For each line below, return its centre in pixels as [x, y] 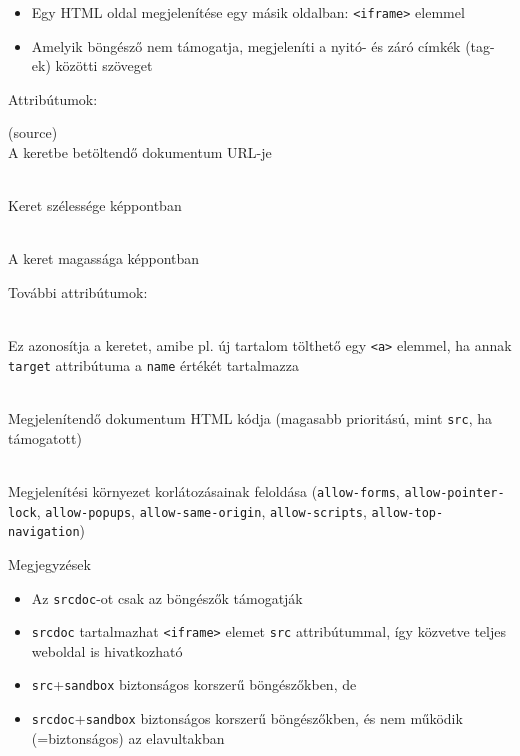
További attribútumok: [78, 292]
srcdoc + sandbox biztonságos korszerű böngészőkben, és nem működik [247, 718]
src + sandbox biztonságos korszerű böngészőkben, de [194, 684]
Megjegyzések [49, 563]
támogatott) [45, 437]
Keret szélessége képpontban [95, 205]
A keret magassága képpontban [104, 258]
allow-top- [407, 512]
